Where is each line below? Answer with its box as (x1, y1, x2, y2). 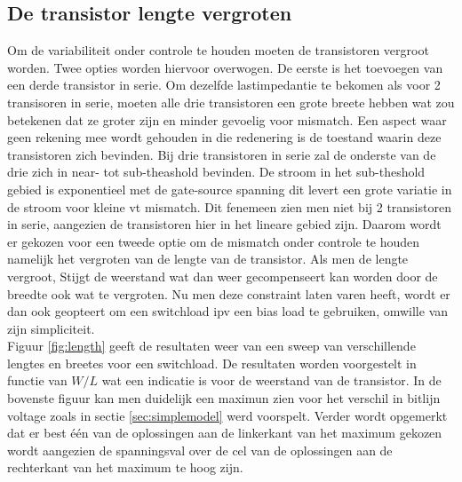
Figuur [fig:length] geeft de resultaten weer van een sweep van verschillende (7, 336, 416, 355)
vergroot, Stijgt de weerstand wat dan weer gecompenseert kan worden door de (7, 266, 438, 285)
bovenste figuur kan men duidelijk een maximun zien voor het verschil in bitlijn (7, 389, 441, 407)
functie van (7, 371, 68, 390)
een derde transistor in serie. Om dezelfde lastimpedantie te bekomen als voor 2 (7, 75, 441, 94)
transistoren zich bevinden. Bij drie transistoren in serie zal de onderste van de (7, 145, 436, 163)
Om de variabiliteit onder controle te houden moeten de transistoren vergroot (7, 41, 429, 59)
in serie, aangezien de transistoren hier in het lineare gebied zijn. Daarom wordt (7, 215, 442, 233)
